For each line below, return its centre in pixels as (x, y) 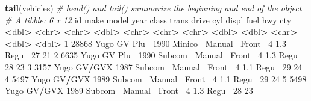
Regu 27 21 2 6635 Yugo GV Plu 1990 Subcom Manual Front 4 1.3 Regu (151, 55)
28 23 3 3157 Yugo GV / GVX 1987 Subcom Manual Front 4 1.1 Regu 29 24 (154, 66)
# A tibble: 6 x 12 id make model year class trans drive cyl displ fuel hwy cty (148, 20)
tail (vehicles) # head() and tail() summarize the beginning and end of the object (153, 8)
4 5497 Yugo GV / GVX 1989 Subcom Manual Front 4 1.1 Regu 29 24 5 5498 (156, 78)
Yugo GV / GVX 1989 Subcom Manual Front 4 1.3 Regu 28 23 (129, 90)
